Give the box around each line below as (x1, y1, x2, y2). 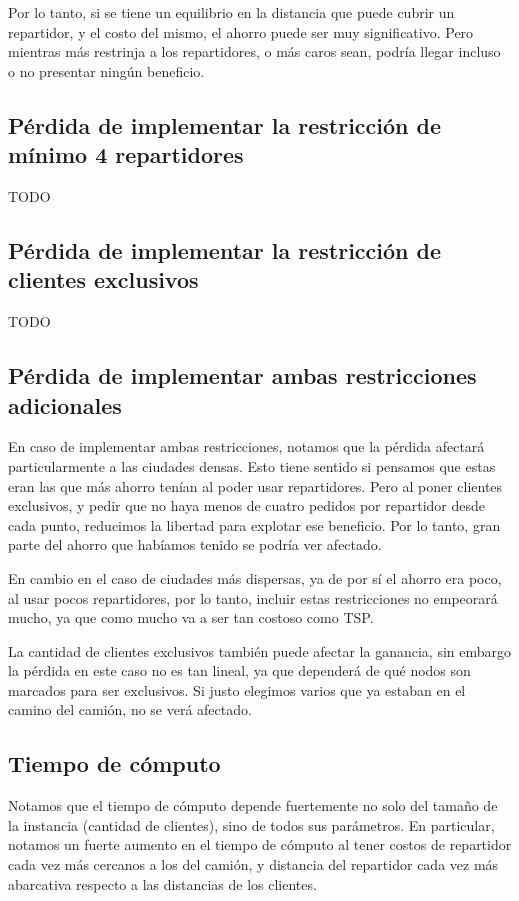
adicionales (8, 389, 122, 420)
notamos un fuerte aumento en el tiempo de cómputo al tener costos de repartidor (8, 834, 512, 855)
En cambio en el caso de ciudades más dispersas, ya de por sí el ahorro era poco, (8, 567, 502, 588)
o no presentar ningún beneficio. (8, 60, 205, 81)
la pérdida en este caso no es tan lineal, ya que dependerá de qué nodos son (8, 660, 471, 681)
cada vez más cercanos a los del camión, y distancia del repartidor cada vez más (8, 854, 499, 875)
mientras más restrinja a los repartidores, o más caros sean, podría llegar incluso (8, 41, 501, 62)
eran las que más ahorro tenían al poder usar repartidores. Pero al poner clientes (8, 475, 503, 496)
